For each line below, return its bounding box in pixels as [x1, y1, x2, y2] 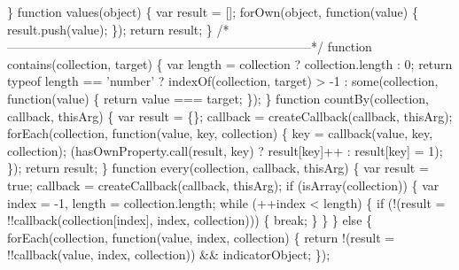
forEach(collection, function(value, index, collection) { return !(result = [7, 228, 395, 246]
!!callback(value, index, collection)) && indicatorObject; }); [7, 245, 331, 264]
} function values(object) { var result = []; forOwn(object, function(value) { [7, 3, 418, 20]
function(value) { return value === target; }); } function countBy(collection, [7, 89, 429, 107]
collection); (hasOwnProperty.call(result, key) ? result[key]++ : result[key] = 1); [7, 141, 443, 159]
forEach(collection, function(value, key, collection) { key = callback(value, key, [7, 124, 433, 143]
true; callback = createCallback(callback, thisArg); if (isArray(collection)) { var [7, 175, 440, 194]
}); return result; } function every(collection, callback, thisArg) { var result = [7, 158, 429, 177]
